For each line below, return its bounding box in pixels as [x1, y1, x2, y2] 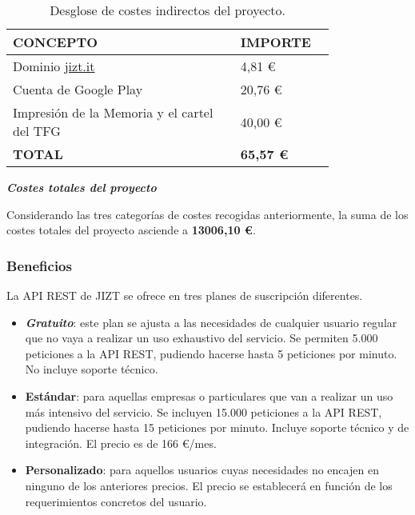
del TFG [13, 122, 61, 140]
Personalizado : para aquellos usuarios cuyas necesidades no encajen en [25, 461, 379, 478]
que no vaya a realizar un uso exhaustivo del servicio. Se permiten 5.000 [25, 329, 378, 346]
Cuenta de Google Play [13, 80, 143, 98]
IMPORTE [240, 33, 311, 51]
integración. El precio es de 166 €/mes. [25, 434, 217, 451]
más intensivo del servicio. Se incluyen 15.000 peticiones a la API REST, [25, 403, 382, 420]
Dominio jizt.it [13, 57, 95, 75]
